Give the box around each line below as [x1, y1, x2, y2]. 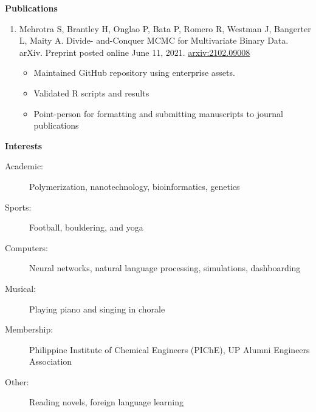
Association [29, 355, 72, 368]
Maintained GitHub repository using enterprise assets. [33, 66, 235, 79]
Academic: [5, 160, 43, 172]
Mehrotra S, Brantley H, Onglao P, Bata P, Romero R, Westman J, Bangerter [19, 22, 311, 35]
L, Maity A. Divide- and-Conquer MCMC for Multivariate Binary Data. [19, 34, 289, 47]
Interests [5, 139, 43, 152]
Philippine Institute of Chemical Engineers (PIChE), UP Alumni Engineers [29, 343, 310, 356]
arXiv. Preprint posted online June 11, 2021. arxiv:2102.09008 [19, 46, 250, 58]
